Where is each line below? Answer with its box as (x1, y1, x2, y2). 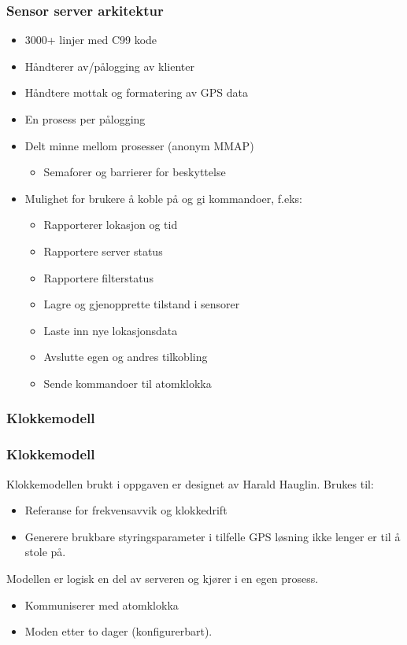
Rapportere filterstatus (43, 269, 154, 286)
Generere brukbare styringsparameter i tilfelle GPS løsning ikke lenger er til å (24, 528, 401, 544)
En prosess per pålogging (24, 111, 146, 127)
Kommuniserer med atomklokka (24, 596, 179, 613)
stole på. (24, 544, 66, 560)
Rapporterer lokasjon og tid (43, 216, 178, 233)
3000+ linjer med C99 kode (24, 31, 157, 48)
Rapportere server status (43, 242, 163, 259)
